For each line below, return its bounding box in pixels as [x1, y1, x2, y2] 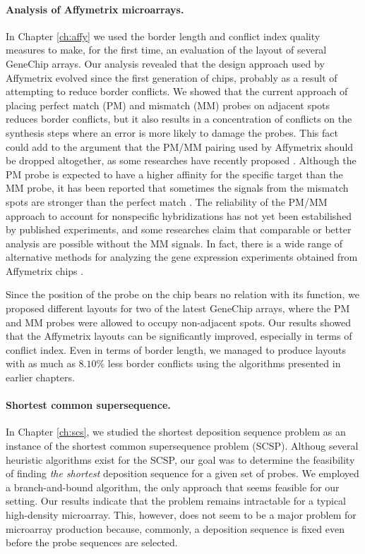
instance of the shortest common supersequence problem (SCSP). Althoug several [6, 438, 359, 453]
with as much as [6, 356, 76, 371]
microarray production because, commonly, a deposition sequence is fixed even [6, 521, 345, 536]
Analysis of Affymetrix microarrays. [6, 1, 184, 16]
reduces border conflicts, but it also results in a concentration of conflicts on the [6, 111, 352, 126]
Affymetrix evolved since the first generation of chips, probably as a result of [6, 70, 337, 85]
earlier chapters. [6, 370, 75, 385]
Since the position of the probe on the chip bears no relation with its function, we [6, 287, 359, 302]
